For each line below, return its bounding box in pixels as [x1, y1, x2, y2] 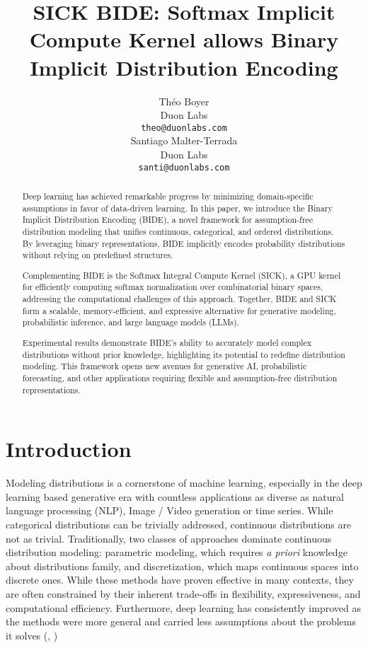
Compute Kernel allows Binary [29, 25, 339, 54]
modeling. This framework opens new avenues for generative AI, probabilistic [22, 360, 307, 372]
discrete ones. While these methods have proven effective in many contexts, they [6, 572, 354, 587]
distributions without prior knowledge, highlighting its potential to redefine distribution [22, 348, 345, 360]
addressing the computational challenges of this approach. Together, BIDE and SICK [22, 293, 337, 305]
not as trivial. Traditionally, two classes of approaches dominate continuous [6, 531, 332, 545]
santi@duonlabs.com [138, 162, 230, 173]
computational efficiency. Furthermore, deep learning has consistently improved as [6, 600, 361, 615]
